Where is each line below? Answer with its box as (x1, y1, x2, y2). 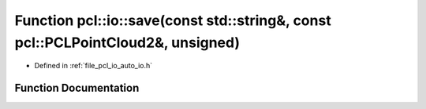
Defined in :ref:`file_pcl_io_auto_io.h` (34, 61, 153, 71)
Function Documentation (14, 82, 140, 95)
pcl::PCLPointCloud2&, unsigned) (14, 34, 241, 51)
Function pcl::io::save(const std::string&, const (14, 12, 331, 29)
